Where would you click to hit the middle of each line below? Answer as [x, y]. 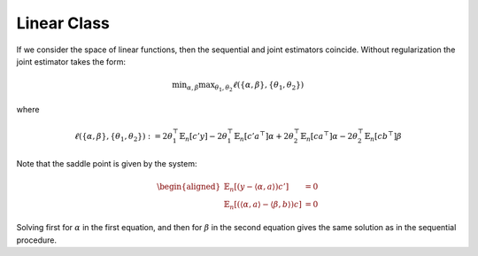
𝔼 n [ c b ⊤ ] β [383, 136]
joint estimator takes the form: [71, 61]
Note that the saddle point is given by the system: [107, 163]
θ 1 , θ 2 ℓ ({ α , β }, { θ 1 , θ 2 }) [259, 86]
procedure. [37, 240]
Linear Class [63, 23]
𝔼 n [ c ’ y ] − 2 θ [203, 137]
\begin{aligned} [189, 186]
